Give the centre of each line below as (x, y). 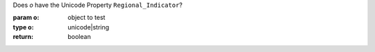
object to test (86, 18)
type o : (23, 27)
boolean (80, 37)
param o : (26, 18)
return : (23, 37)
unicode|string (89, 27)
